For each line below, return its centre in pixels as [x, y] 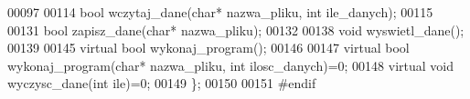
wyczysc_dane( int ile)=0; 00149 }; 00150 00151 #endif [162, 83]
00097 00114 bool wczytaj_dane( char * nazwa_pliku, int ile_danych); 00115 [220, 12]
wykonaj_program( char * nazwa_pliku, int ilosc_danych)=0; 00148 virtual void [231, 65]
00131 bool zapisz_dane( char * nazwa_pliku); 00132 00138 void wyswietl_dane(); [236, 30]
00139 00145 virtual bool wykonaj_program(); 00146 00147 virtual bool [208, 48]
